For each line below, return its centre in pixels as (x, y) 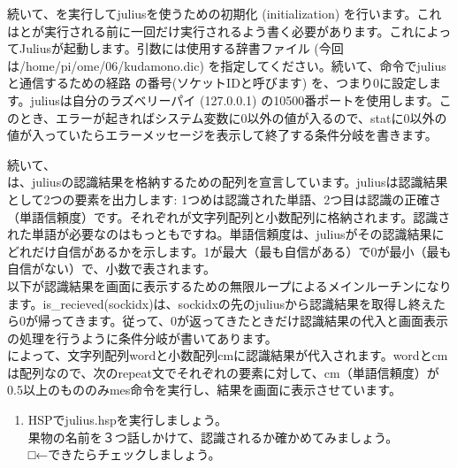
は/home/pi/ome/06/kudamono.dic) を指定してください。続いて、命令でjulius (227, 65)
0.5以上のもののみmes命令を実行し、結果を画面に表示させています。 (204, 390)
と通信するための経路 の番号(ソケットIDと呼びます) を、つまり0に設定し (218, 83)
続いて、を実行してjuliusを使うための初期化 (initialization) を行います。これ (225, 13)
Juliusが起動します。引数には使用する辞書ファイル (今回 (181, 48)
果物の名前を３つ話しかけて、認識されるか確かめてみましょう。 (213, 437)
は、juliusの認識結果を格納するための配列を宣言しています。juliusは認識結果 (228, 182)
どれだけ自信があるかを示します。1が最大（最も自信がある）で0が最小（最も (229, 251)
